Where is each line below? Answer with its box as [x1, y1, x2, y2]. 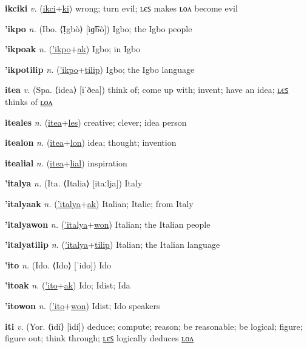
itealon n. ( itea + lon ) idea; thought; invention [5, 136, 177, 149]
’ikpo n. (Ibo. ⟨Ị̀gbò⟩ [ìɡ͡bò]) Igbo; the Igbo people [5, 22, 192, 35]
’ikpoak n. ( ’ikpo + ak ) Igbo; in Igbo [5, 43, 141, 55]
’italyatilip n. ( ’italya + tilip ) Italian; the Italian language [5, 238, 220, 251]
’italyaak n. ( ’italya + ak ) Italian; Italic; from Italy [5, 197, 194, 210]
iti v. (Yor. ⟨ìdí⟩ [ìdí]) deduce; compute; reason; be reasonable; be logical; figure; [5, 319, 303, 332]
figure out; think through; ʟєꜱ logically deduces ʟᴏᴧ [5, 332, 194, 344]
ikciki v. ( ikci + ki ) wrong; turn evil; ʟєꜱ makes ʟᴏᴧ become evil [5, 2, 238, 14]
